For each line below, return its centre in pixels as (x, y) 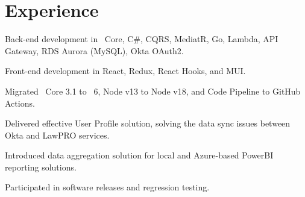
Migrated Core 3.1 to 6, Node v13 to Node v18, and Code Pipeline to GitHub (153, 91)
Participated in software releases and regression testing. (107, 187)
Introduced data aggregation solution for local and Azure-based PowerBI (139, 155)
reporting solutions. (41, 167)
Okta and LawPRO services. (57, 135)
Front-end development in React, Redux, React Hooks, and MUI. (125, 71)
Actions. (20, 103)
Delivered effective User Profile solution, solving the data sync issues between (148, 123)
